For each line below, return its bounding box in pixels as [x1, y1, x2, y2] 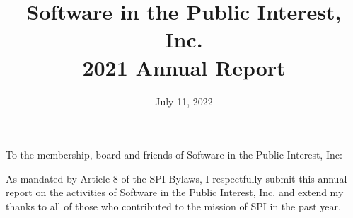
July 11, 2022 [155, 93, 213, 108]
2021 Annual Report [82, 52, 286, 81]
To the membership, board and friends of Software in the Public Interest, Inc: [6, 147, 342, 162]
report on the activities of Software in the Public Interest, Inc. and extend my [6, 185, 344, 200]
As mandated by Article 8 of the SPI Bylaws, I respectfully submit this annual [6, 171, 347, 185]
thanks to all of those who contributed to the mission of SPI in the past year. [6, 198, 341, 213]
